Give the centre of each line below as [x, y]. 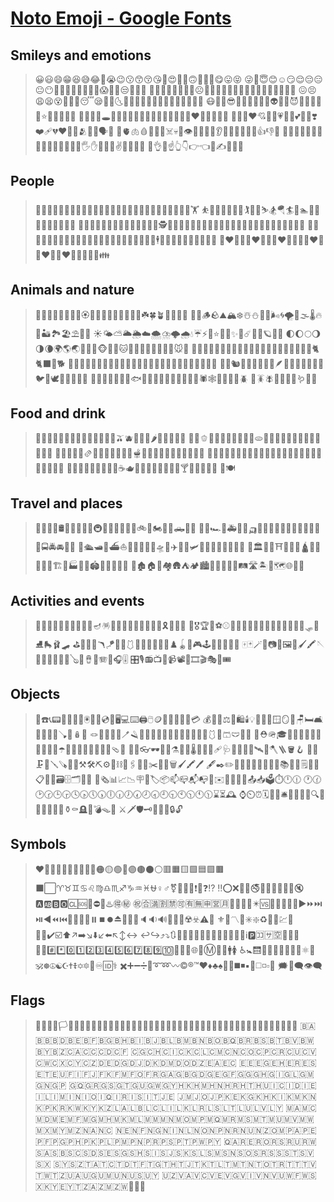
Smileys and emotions [81, 55]
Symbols [38, 844]
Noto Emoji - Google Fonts [121, 18]
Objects [35, 694]
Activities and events [77, 600]
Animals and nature [72, 290]
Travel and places [66, 503]
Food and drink [58, 413]
